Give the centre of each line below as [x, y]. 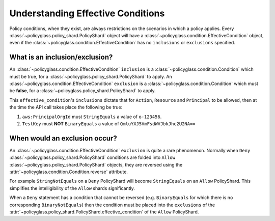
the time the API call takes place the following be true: [66, 107]
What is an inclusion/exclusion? [61, 57]
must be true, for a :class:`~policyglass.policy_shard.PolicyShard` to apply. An [91, 76]
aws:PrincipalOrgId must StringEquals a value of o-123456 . [92, 117]
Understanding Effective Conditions [87, 13]
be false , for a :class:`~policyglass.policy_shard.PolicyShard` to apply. [82, 91]
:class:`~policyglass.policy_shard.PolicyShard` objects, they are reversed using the [96, 164]
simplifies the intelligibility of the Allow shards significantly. [72, 188]
